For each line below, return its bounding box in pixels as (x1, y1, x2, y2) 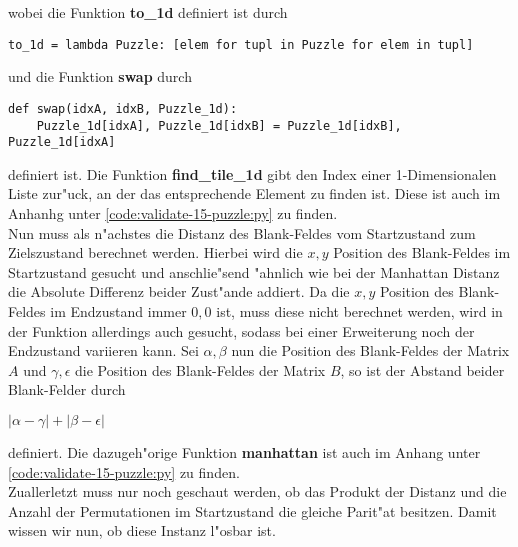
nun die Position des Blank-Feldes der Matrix (231, 340, 510, 361)
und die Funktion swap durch (8, 66, 192, 87)
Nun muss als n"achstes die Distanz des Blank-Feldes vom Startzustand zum (8, 222, 476, 243)
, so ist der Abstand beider (340, 359, 505, 380)
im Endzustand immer (50, 300, 187, 321)
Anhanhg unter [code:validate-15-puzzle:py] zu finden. (8, 203, 338, 223)
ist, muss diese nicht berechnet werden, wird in (216, 300, 503, 321)
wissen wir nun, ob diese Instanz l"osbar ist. (8, 520, 276, 541)
